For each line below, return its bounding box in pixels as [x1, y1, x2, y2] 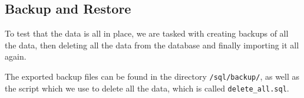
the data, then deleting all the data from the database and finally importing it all [5, 38, 299, 51]
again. [5, 50, 27, 63]
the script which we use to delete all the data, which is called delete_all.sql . [5, 81, 289, 94]
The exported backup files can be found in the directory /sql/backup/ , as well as [5, 70, 300, 82]
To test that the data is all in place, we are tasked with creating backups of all [5, 27, 289, 40]
